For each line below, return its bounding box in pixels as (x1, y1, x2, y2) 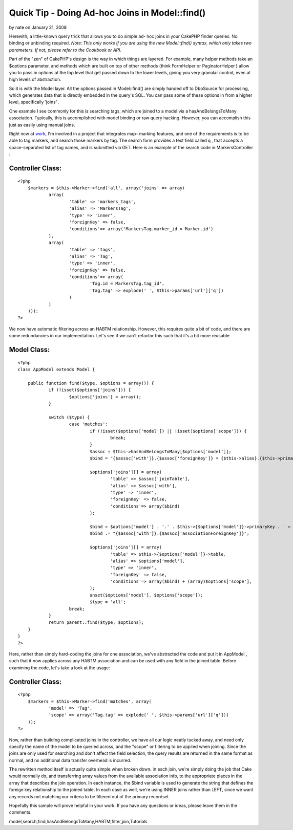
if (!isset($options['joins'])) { (48, 387, 131, 393)
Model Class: (9, 346, 50, 354)
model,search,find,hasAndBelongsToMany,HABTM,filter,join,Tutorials (9, 818, 147, 824)
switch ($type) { (48, 415, 90, 420)
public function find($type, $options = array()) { (27, 380, 154, 386)
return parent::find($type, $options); (48, 620, 144, 625)
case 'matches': (69, 421, 108, 427)
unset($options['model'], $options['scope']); (89, 592, 203, 598)
